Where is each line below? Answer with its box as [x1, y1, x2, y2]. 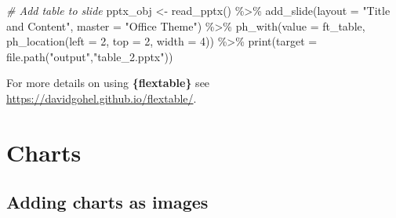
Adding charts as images [6, 190, 209, 214]
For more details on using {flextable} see [6, 74, 210, 91]
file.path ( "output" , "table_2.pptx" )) [6, 48, 173, 64]
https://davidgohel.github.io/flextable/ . [6, 89, 197, 106]
